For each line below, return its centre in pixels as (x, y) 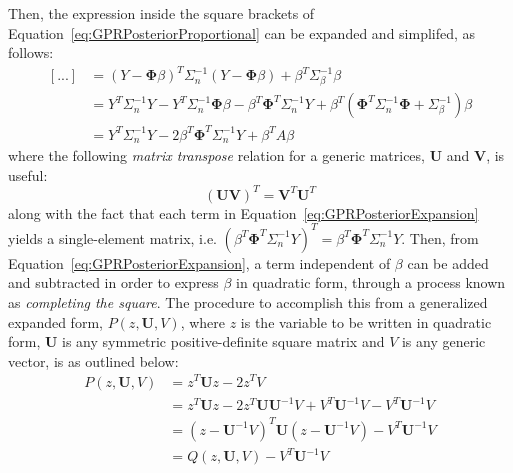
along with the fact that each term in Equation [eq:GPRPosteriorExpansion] (243, 212)
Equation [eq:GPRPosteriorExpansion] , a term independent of (199, 262)
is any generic (443, 341)
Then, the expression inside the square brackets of (161, 13)
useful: (28, 174)
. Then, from (440, 237)
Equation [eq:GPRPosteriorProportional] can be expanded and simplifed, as (242, 32)
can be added (448, 262)
